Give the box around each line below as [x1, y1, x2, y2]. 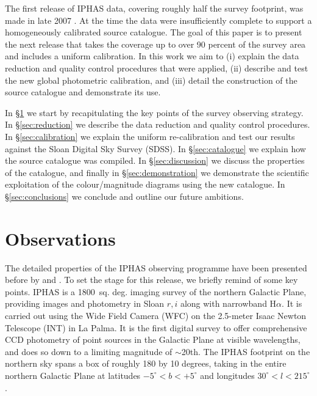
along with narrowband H [180, 297, 277, 310]
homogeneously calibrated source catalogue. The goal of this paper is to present [5, 26, 302, 38]
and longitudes [200, 369, 255, 381]
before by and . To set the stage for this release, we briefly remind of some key [5, 273, 298, 286]
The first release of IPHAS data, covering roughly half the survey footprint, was [5, 2, 304, 14]
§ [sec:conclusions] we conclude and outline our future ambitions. [5, 189, 244, 202]
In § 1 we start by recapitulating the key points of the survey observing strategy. [5, 106, 304, 119]
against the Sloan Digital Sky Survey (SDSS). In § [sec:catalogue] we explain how [5, 142, 306, 155]
